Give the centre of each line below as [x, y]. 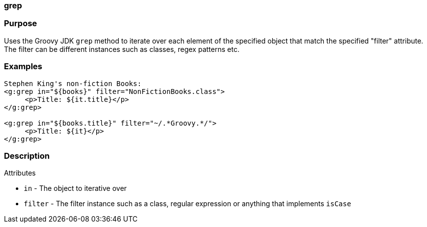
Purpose [21, 23]
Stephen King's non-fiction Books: [73, 83]
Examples [23, 67]
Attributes [20, 173]
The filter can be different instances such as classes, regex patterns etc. [122, 49]
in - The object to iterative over [75, 188]
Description [27, 156]
